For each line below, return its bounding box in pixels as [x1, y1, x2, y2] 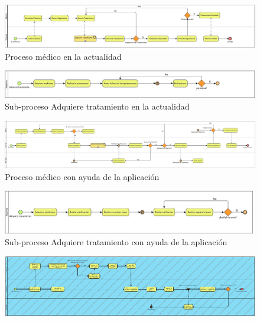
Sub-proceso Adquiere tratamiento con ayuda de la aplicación [5, 236, 227, 248]
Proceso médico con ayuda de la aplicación [5, 170, 160, 182]
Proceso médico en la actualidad [5, 50, 122, 62]
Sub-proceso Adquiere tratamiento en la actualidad [5, 100, 190, 113]
